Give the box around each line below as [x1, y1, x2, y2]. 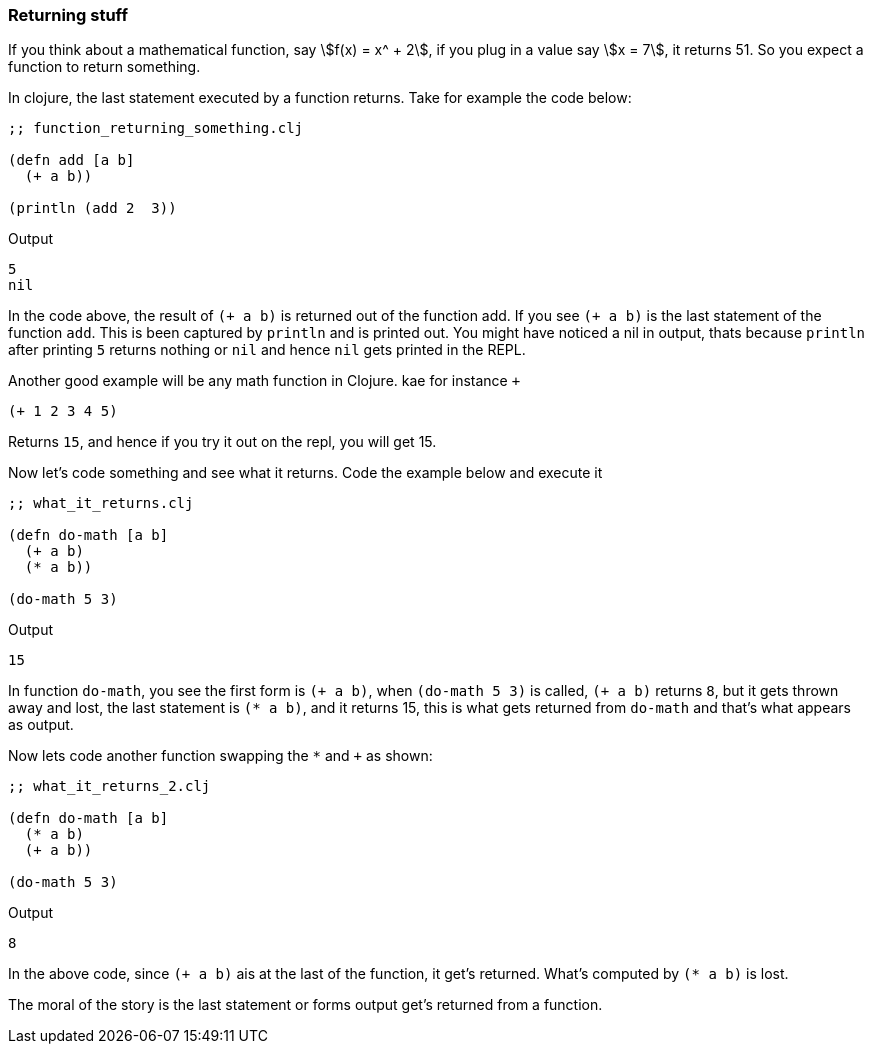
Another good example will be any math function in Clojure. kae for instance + [8, 372, 521, 390]
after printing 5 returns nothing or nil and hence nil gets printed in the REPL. [8, 341, 526, 359]
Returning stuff [8, 5, 128, 25]
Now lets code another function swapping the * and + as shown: [8, 747, 433, 765]
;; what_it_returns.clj [8, 495, 194, 512]
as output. [8, 716, 74, 734]
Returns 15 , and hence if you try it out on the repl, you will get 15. [8, 433, 437, 451]
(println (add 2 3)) [8, 200, 177, 217]
